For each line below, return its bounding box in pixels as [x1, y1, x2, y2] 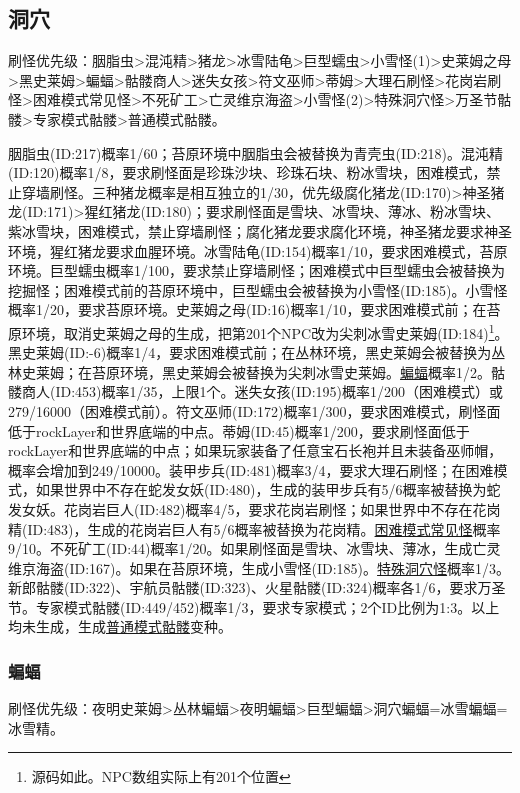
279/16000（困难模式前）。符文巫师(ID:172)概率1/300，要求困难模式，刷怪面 [8, 400, 501, 421]
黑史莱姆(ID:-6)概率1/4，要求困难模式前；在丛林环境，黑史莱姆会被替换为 [8, 342, 492, 363]
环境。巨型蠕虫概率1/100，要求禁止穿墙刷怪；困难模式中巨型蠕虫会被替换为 [8, 260, 505, 281]
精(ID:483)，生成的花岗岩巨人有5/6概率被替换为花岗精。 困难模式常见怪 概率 [8, 518, 501, 539]
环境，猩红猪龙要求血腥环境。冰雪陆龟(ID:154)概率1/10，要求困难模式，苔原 [8, 240, 508, 261]
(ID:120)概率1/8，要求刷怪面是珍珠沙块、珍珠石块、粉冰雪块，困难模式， [8, 162, 487, 183]
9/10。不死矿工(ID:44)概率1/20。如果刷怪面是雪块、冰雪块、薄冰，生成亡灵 [8, 538, 501, 559]
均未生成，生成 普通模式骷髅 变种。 [8, 616, 232, 637]
